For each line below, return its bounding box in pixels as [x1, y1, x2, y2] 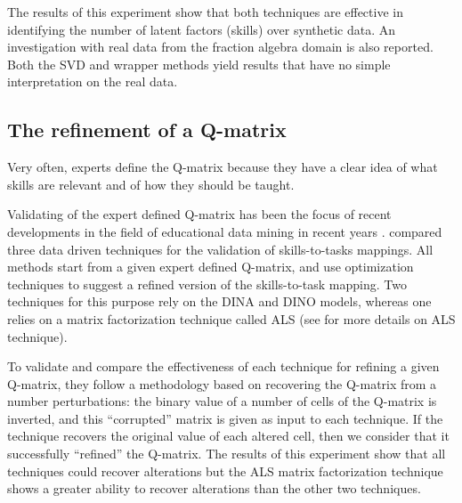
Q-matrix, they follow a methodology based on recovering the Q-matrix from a [7, 374, 437, 393]
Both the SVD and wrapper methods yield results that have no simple [7, 54, 391, 73]
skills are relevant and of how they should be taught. [7, 174, 295, 193]
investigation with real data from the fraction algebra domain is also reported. [7, 37, 434, 56]
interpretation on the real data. [7, 72, 178, 91]
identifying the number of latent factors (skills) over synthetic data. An [7, 20, 396, 38]
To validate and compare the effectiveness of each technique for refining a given [7, 357, 440, 376]
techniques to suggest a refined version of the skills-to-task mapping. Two [7, 274, 407, 293]
